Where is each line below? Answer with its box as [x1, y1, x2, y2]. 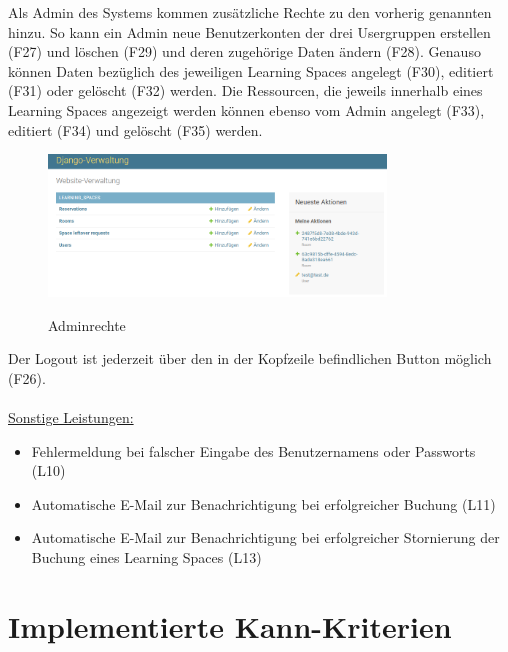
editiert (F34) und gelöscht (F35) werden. [8, 119, 263, 140]
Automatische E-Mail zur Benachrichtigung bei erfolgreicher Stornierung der [31, 527, 500, 548]
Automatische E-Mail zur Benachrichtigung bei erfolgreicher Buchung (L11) [31, 493, 496, 514]
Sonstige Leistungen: [8, 407, 134, 428]
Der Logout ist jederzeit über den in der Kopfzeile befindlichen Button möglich [8, 348, 492, 369]
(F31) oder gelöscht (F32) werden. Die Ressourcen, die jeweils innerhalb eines [8, 80, 483, 101]
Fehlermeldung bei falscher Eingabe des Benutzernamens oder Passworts [31, 440, 476, 461]
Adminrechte [48, 314, 126, 335]
